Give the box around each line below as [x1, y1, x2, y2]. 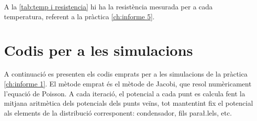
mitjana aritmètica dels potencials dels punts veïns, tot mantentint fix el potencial [4, 98, 253, 108]
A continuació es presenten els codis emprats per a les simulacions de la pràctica [4, 69, 248, 79]
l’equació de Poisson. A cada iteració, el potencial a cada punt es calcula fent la [4, 88, 245, 98]
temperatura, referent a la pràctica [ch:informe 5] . [4, 11, 154, 21]
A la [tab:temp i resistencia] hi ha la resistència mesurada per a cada [4, 1, 213, 11]
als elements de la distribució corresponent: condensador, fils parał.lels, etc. [4, 107, 232, 118]
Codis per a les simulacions [4, 40, 193, 60]
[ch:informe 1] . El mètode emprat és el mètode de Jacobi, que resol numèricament [4, 78, 252, 88]
